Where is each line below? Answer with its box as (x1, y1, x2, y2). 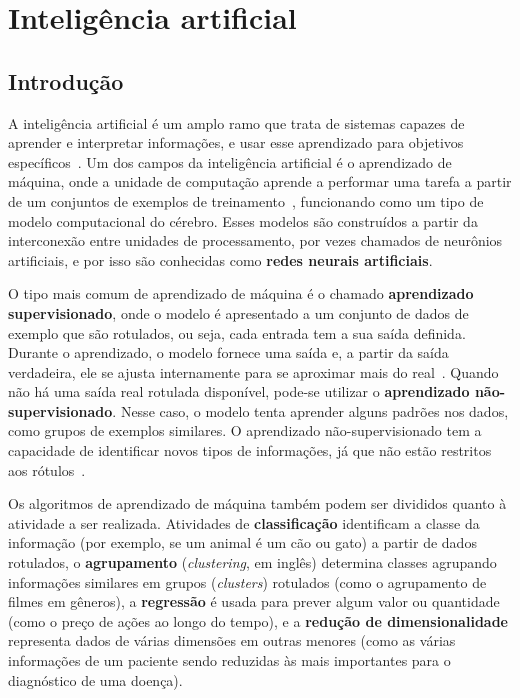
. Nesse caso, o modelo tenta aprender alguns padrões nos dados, (112, 400, 509, 421)
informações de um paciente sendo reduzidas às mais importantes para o (8, 650, 451, 671)
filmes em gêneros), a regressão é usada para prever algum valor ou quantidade (8, 591, 500, 612)
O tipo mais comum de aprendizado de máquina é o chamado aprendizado (8, 283, 474, 304)
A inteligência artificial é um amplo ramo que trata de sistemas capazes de (8, 112, 465, 133)
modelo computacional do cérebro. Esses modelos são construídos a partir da (8, 210, 478, 231)
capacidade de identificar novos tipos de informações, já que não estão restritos (8, 440, 492, 461)
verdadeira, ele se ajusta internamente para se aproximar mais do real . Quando (8, 361, 499, 382)
